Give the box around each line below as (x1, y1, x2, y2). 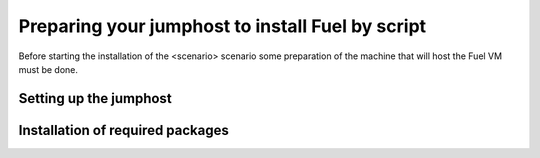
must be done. (18, 63, 79, 75)
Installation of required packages (18, 121, 230, 139)
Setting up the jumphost (18, 90, 172, 107)
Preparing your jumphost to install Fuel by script (18, 15, 427, 37)
